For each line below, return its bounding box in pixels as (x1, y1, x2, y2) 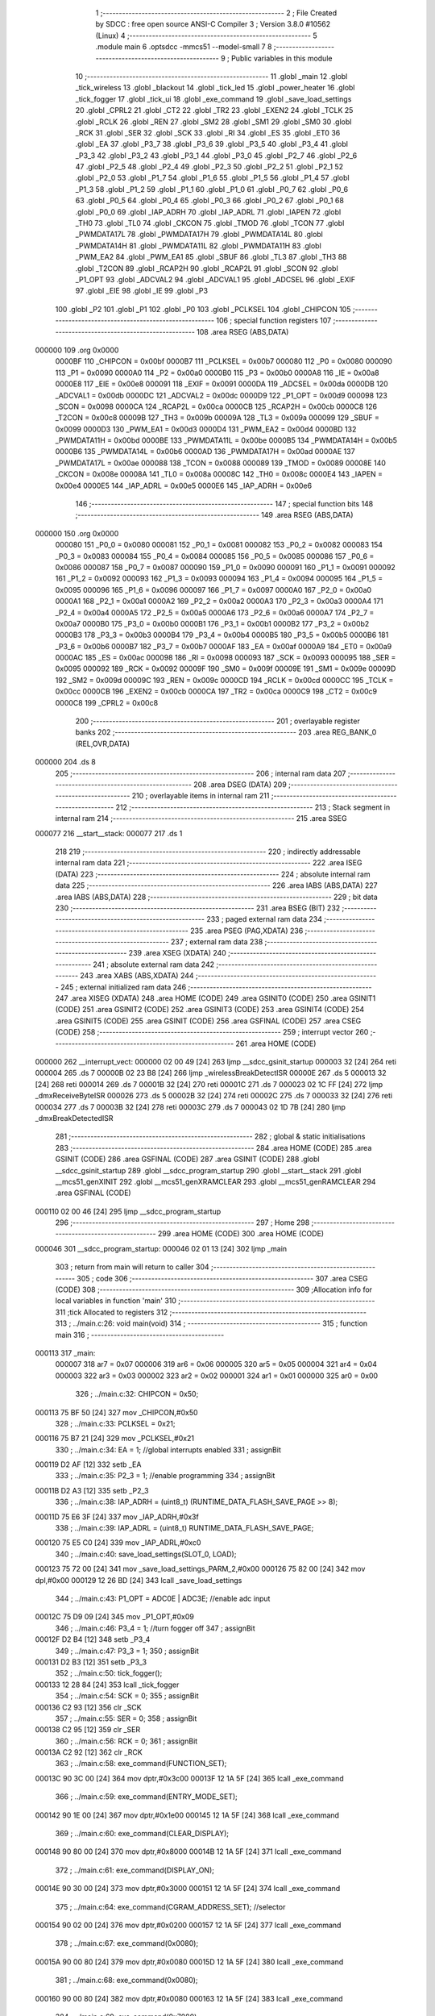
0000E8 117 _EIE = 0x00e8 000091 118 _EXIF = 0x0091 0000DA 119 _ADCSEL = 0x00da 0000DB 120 (55, 379, 388, 389)
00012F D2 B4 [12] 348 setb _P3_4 (35, 1635, 151, 1644)
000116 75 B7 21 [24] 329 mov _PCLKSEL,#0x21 (35, 1434, 195, 1443)
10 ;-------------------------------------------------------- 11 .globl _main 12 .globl (75, 71, 348, 81)
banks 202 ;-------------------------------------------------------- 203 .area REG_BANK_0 (75, 727, 377, 737)
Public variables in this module (230, 53, 333, 63)
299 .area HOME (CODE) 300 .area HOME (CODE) (157, 1229, 325, 1239)
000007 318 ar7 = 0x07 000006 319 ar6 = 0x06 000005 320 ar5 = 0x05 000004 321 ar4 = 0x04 (55, 1360, 378, 1369)
